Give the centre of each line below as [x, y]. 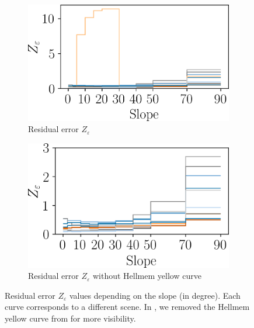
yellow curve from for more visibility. [70, 318]
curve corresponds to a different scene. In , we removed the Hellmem [127, 307]
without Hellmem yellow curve [147, 276]
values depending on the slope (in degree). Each [155, 295]
